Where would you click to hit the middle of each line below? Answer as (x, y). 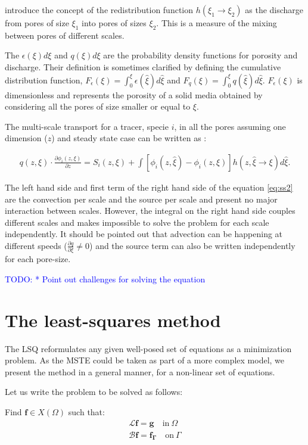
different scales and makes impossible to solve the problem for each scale (137, 222)
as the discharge (274, 10)
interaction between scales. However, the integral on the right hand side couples (150, 211)
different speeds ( (36, 245)
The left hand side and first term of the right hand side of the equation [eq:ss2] (149, 187)
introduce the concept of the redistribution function (99, 10)
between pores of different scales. (65, 35)
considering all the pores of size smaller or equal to (98, 106)
